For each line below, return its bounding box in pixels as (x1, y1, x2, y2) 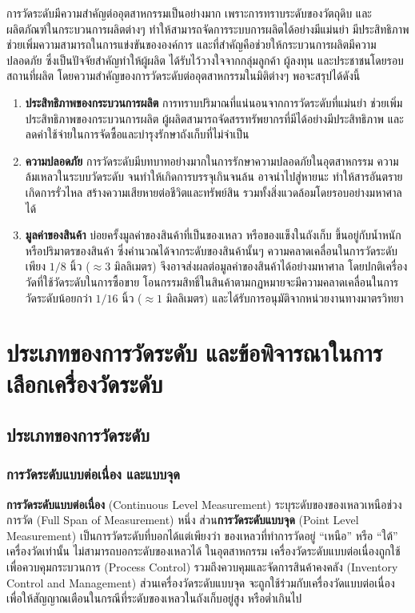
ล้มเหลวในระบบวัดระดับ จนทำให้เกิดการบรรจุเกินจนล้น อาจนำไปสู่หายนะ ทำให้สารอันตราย (25, 168, 403, 185)
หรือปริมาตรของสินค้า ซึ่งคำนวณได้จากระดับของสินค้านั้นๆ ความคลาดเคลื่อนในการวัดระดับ (25, 242, 398, 258)
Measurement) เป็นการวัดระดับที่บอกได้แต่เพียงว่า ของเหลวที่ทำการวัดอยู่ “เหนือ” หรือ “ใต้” (6, 527, 398, 543)
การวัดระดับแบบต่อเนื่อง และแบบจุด (6, 464, 180, 484)
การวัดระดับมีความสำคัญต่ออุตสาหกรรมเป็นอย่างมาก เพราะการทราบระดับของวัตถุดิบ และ (6, 5, 372, 21)
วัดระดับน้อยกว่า (25, 289, 92, 306)
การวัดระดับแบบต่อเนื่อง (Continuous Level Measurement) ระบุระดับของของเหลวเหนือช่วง (6, 495, 402, 512)
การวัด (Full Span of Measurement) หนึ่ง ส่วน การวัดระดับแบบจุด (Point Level (6, 511, 359, 528)
